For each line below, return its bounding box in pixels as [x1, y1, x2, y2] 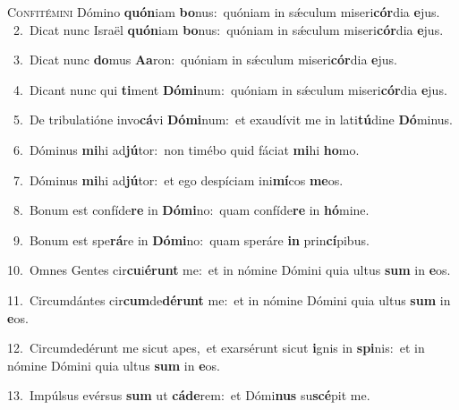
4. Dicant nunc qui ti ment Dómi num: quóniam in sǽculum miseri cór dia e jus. [13, 80, 447, 98]
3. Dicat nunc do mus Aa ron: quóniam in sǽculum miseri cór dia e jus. [13, 50, 397, 69]
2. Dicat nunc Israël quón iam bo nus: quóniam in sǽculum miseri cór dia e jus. [13, 20, 444, 38]
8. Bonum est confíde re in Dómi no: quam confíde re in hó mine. [13, 201, 370, 219]
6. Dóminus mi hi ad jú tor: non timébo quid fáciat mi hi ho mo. [13, 140, 360, 158]
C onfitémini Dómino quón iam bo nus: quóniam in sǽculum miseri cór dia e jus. [7, 3, 440, 21]
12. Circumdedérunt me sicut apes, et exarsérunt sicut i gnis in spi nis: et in [7, 338, 425, 357]
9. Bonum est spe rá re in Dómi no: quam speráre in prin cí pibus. [13, 230, 370, 249]
